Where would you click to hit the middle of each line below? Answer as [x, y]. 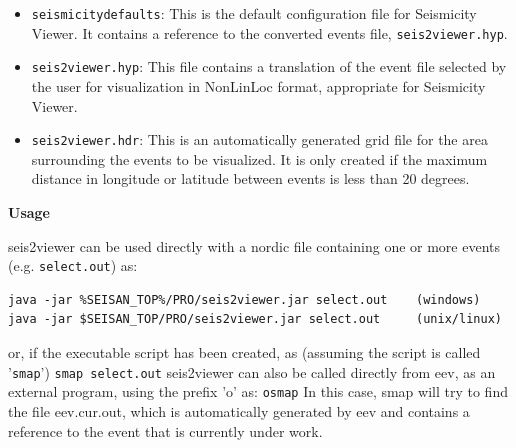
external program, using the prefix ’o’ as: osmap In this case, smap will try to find [258, 391]
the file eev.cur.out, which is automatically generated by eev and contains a [239, 410]
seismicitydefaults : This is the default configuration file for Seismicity [254, 13]
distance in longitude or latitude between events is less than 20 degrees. [250, 178]
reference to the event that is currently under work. [165, 430]
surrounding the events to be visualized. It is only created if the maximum [259, 158]
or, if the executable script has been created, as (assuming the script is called [244, 352]
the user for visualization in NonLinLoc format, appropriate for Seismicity [258, 85]
